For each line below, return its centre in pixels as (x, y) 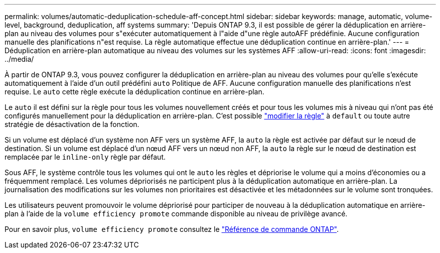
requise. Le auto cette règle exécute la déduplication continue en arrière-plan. (134, 92)
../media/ (19, 59)
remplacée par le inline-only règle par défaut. (85, 157)
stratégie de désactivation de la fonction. (72, 124)
